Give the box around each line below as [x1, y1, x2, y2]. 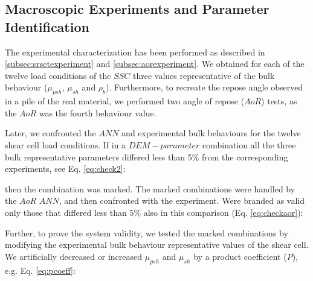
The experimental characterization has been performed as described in [5, 45, 265, 58]
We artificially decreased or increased [5, 250, 143, 262]
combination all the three [202, 138, 296, 151]
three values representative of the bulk [132, 69, 275, 81]
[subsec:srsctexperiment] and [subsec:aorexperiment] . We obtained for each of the [5, 57, 305, 70]
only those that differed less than [5, 206, 127, 218]
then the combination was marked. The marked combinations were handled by [5, 182, 295, 195]
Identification [5, 17, 89, 36]
